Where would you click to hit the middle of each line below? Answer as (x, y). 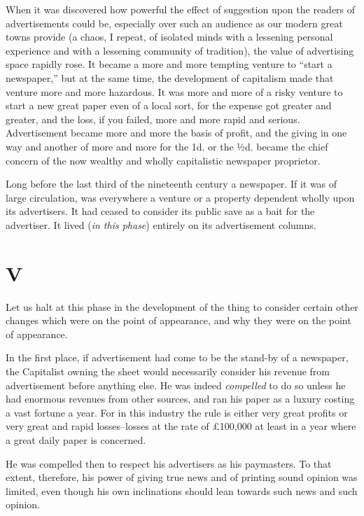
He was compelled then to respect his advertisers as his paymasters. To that (169, 463)
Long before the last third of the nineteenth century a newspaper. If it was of (171, 184)
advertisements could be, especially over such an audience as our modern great (174, 23)
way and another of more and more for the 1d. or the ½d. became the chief (167, 146)
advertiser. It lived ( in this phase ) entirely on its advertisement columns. (161, 224)
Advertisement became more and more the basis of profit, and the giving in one (176, 133)
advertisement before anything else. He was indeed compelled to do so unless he (176, 385)
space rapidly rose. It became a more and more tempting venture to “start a (169, 64)
